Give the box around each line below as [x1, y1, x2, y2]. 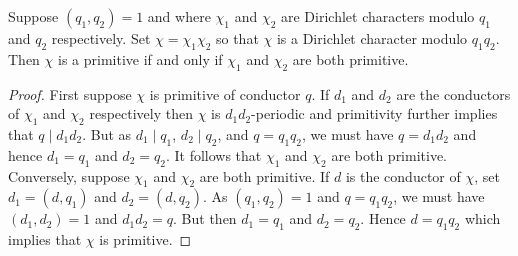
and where [147, 6, 211, 26]
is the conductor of [345, 165, 461, 186]
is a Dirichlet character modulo [276, 28, 468, 48]
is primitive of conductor [149, 83, 301, 104]
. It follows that [165, 144, 262, 165]
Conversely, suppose [8, 165, 130, 186]
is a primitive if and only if [57, 48, 223, 69]
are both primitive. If [199, 165, 330, 186]
